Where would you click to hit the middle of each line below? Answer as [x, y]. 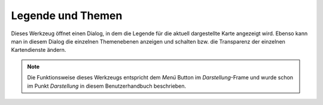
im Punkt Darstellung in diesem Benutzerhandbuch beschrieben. [107, 86]
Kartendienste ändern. [39, 50]
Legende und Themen [67, 16]
